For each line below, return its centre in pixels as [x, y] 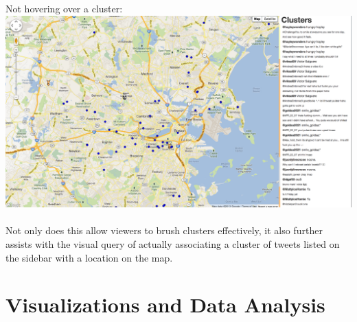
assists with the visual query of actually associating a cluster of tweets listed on [173, 243]
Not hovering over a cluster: [64, 8]
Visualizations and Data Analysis [165, 304]
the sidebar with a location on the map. [89, 257]
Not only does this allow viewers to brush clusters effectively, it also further [164, 230]
